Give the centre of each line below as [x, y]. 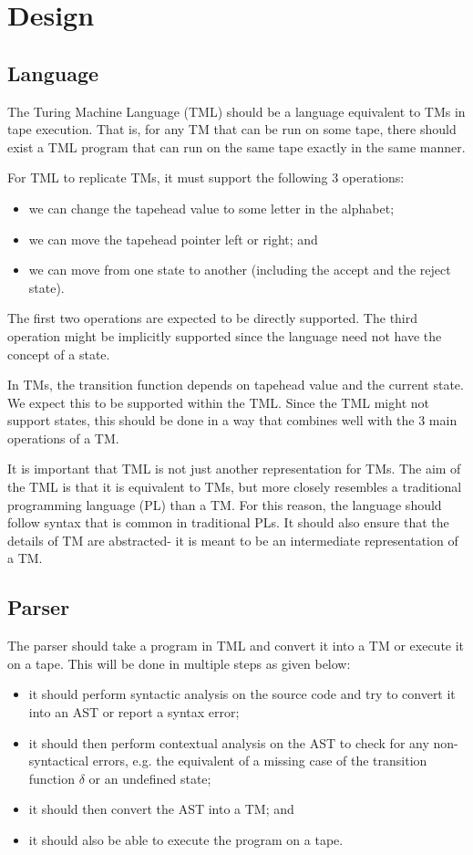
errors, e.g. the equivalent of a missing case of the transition [260, 761]
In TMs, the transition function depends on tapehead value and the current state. [236, 385]
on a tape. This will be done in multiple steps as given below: [179, 663]
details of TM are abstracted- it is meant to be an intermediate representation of [233, 540]
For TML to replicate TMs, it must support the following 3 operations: [206, 177]
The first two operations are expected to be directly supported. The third [213, 318]
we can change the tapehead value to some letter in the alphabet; [211, 208]
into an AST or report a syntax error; [134, 712]
